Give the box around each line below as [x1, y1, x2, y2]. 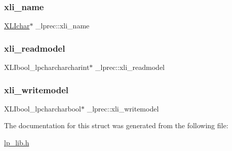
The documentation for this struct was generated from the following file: [4, 120, 228, 131]
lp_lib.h [4, 137, 29, 148]
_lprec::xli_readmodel [95, 62, 165, 72]
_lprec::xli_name [35, 20, 90, 31]
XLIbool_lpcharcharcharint [4, 62, 90, 72]
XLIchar [4, 20, 30, 31]
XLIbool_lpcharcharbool [4, 103, 81, 114]
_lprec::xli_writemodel [87, 103, 159, 114]
